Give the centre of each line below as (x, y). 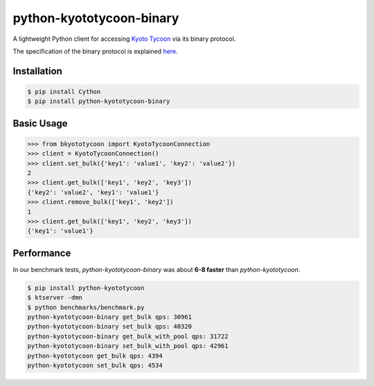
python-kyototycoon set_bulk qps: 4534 (95, 366)
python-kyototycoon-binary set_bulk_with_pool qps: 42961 (128, 346)
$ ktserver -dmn (55, 298)
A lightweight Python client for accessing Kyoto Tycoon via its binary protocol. (124, 39)
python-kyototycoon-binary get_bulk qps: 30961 (109, 317)
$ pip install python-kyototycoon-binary (99, 101)
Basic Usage (40, 123)
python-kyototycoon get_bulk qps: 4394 (95, 356)
